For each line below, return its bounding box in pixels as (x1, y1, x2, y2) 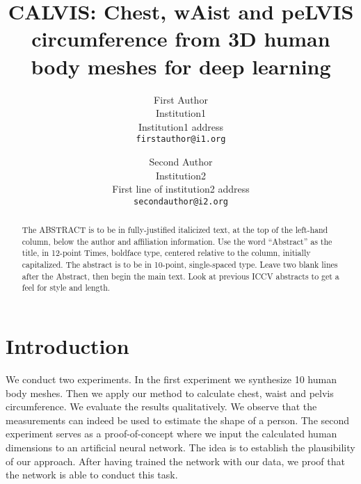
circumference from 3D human (31, 24, 330, 53)
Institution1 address (138, 119, 223, 134)
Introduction (6, 332, 129, 360)
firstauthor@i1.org (136, 134, 226, 145)
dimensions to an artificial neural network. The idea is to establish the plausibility (6, 440, 355, 455)
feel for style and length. (22, 282, 111, 293)
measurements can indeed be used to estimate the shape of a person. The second (6, 412, 350, 427)
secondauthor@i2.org (133, 196, 229, 207)
